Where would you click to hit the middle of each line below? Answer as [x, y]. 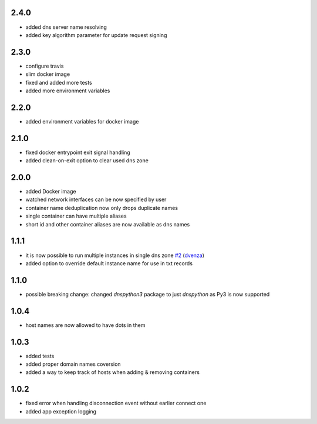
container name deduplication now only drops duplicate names [102, 208]
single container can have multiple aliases [76, 216]
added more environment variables [68, 91]
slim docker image [48, 74]
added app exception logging [61, 411]
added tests [40, 356]
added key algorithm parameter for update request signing [96, 35]
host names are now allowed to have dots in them [85, 325]
